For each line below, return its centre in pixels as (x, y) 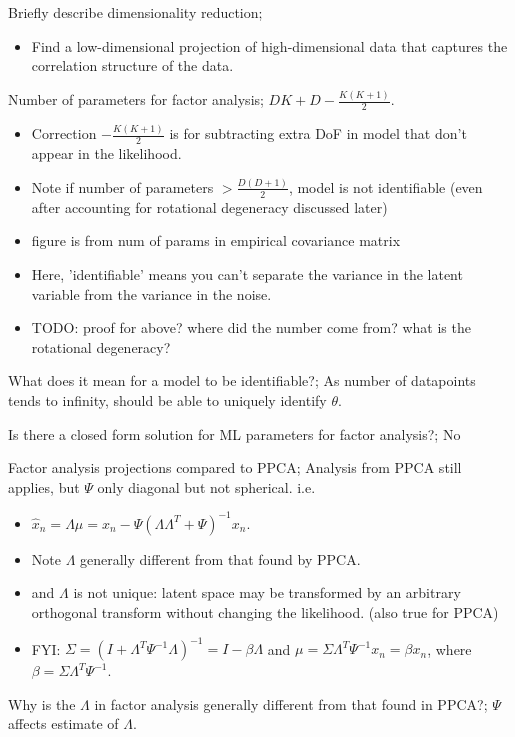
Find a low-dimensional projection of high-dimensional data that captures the (269, 45)
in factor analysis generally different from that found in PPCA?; (291, 703)
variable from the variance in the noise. (151, 293)
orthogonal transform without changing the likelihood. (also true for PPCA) (265, 612)
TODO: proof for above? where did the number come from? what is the (251, 327)
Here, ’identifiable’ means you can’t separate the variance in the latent (247, 273)
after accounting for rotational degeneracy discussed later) (209, 206)
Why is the (42, 703)
